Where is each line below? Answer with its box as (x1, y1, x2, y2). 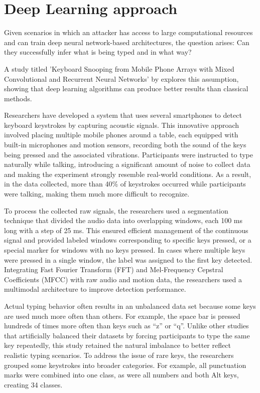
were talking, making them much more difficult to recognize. (4, 188, 190, 199)
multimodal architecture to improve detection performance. (4, 284, 186, 294)
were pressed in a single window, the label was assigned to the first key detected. (4, 254, 252, 265)
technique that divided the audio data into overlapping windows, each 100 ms (4, 215, 243, 226)
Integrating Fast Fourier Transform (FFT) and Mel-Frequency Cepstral (4, 264, 223, 275)
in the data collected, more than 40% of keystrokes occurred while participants (4, 178, 246, 189)
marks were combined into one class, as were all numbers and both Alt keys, (4, 369, 239, 380)
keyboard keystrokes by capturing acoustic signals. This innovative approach (4, 119, 239, 130)
